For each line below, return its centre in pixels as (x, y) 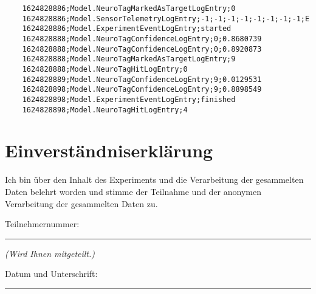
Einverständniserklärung (109, 150)
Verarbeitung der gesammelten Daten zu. (81, 203)
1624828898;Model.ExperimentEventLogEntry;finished (129, 99)
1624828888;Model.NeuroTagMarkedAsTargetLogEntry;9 (129, 59)
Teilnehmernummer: (42, 224)
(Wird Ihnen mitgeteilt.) (50, 253)
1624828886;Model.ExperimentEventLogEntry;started (127, 29)
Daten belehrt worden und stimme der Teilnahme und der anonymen (133, 191)
